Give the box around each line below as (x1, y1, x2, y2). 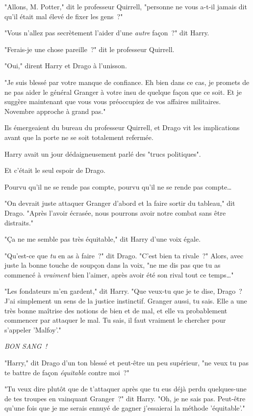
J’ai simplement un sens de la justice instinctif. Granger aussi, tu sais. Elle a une (4, 296, 247, 306)
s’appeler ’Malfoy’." (4, 324, 61, 334)
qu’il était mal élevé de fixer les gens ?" (4, 11, 123, 21)
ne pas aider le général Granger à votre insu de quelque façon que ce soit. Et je (4, 86, 242, 97)
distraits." (4, 217, 34, 227)
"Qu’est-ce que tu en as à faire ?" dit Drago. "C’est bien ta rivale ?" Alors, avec (4, 250, 244, 260)
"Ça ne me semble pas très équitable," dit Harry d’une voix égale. (4, 234, 201, 244)
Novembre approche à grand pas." (4, 106, 106, 116)
